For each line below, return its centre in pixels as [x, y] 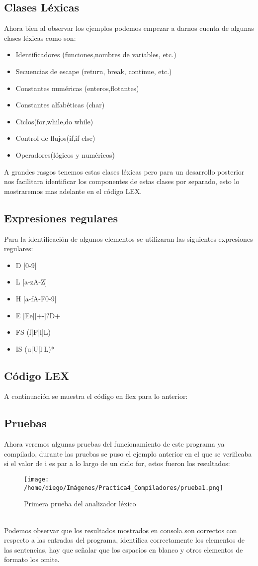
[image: [37, 480]
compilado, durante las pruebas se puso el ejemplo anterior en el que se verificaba [128, 453]
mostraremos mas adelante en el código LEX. [73, 191]
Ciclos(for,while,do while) [54, 121]
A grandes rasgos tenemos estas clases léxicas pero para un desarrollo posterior [124, 171]
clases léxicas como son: [40, 38]
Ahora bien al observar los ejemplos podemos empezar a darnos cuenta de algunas [129, 28]
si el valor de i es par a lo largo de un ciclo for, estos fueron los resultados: [117, 463]
